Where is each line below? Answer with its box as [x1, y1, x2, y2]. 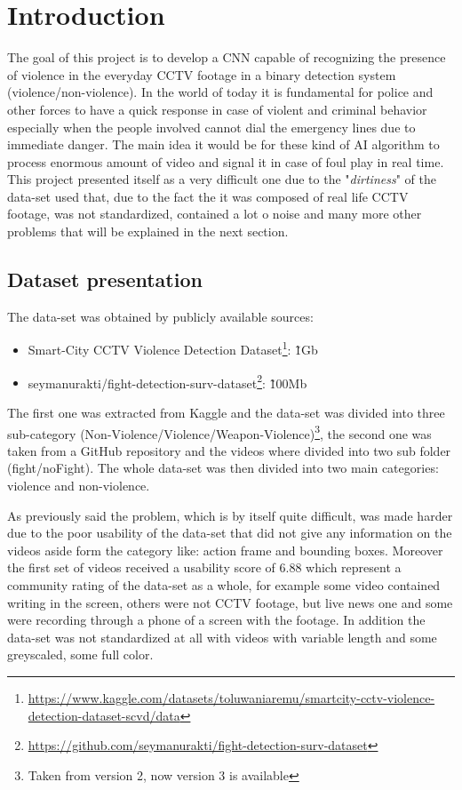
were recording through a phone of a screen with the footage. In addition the [7, 610, 426, 629]
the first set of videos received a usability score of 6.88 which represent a [7, 558, 402, 577]
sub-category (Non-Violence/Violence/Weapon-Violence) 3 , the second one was [7, 421, 432, 443]
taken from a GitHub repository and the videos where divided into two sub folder [7, 441, 451, 459]
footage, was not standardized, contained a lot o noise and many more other [7, 204, 422, 223]
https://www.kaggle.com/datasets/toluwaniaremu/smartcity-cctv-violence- [28, 688, 435, 706]
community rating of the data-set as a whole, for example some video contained [7, 575, 441, 594]
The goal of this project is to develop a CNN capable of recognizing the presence [7, 48, 446, 67]
